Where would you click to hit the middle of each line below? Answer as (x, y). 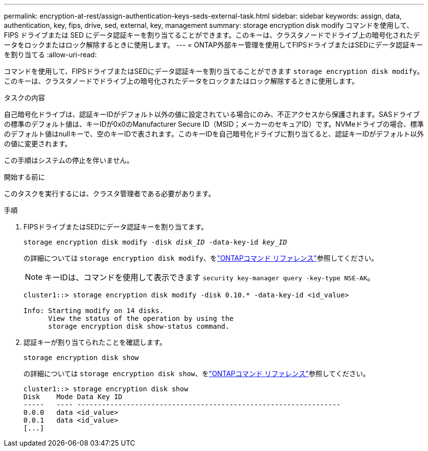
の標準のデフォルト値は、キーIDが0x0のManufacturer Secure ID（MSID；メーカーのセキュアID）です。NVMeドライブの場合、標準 (214, 124)
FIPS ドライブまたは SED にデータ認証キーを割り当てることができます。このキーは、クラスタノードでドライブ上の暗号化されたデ (212, 35)
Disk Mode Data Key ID (73, 397)
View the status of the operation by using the (141, 318)
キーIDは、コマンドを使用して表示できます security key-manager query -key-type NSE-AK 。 (210, 277)
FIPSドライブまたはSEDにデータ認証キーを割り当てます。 (116, 227)
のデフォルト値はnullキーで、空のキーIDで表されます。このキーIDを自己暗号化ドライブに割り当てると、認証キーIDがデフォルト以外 (214, 134)
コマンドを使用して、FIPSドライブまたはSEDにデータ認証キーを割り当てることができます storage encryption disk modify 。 (214, 71)
